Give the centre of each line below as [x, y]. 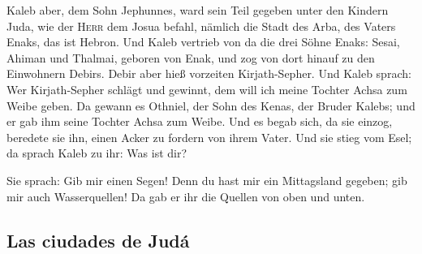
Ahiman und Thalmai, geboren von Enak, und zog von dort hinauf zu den [191, 57]
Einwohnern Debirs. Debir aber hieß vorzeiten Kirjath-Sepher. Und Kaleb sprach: [209, 73]
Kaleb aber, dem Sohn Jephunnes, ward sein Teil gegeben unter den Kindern [198, 10]
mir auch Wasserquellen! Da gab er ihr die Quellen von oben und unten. [186, 196]
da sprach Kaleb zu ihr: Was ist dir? [97, 153]
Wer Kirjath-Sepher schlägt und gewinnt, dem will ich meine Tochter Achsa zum [207, 89]
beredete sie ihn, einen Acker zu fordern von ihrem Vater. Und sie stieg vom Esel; [209, 137]
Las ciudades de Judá [98, 240]
